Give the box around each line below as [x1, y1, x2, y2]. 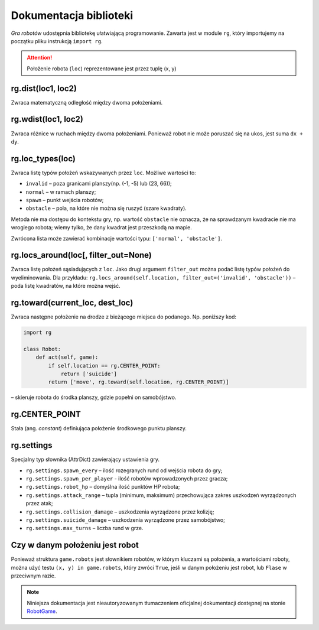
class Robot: [23, 346, 61, 352]
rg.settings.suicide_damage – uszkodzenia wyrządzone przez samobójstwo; [25, 517, 226, 524]
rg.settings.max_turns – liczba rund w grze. [25, 525, 144, 532]
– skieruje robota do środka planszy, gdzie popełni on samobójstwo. [11, 394, 177, 401]
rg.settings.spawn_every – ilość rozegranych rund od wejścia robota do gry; [25, 467, 223, 474]
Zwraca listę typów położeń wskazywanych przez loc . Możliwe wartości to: [11, 169, 196, 176]
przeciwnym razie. [11, 572, 56, 579]
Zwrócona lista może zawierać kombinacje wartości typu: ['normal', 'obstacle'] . [11, 235, 223, 242]
